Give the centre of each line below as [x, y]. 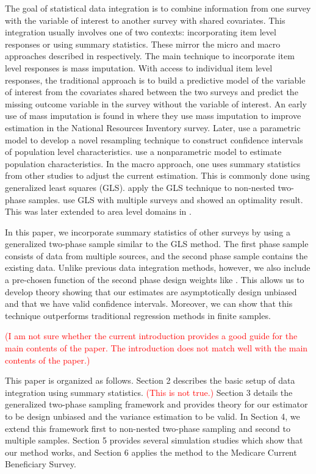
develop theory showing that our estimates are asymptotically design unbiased [151, 291]
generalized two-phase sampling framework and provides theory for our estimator [156, 404]
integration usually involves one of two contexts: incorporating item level [141, 32]
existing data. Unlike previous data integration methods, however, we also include [158, 268]
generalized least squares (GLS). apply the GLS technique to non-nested [140, 187]
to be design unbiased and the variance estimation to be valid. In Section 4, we [153, 416]
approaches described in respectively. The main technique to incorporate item [150, 56]
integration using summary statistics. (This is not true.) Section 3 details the [149, 392]
